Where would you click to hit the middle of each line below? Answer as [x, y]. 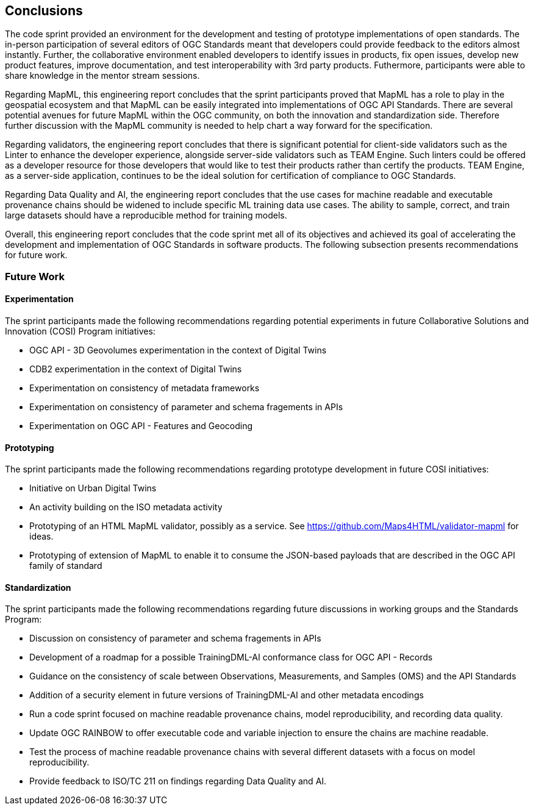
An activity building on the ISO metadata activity [126, 507]
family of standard [66, 566]
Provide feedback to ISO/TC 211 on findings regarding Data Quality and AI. [178, 781]
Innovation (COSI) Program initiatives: [80, 331]
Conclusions [44, 11]
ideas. [41, 537]
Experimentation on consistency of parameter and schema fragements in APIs [186, 407]
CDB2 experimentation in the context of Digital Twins [136, 369]
